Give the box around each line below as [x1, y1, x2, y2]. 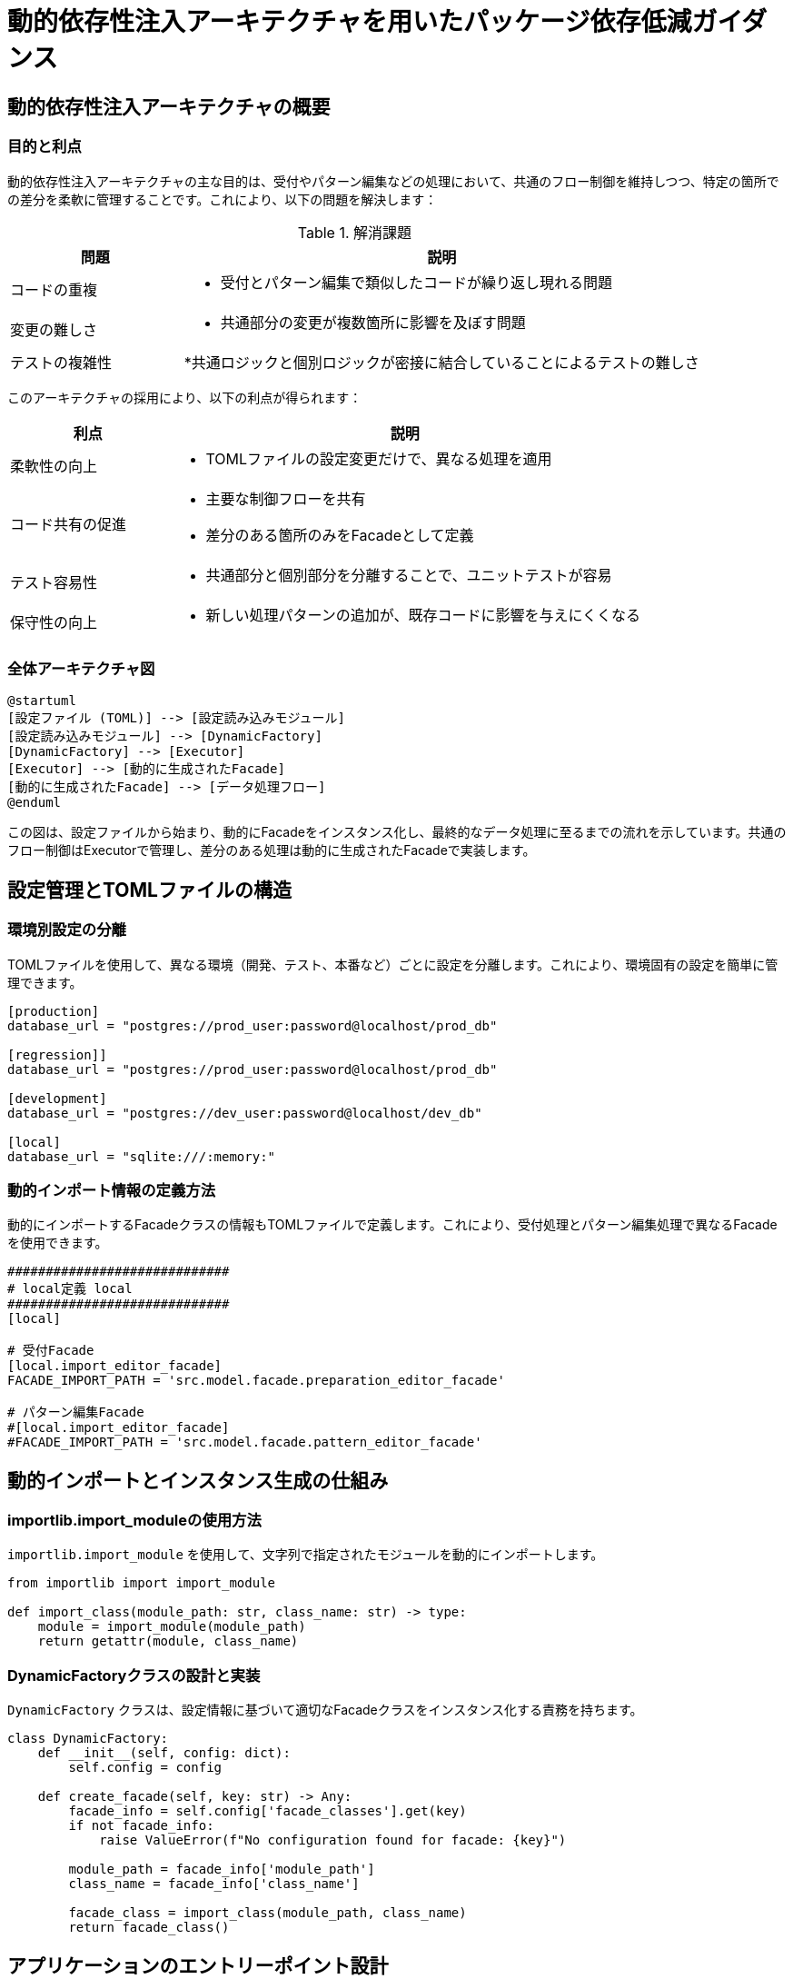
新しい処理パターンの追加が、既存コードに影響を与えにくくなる [205, 605, 641, 624]
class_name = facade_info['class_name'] [68, 1876, 360, 1892]
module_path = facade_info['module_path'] [68, 1862, 375, 1877]
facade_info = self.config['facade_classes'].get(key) [68, 1804, 467, 1819]
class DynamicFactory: [7, 1731, 169, 1746]
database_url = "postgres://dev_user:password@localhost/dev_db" [7, 1105, 482, 1120]
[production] [7, 1003, 100, 1019]
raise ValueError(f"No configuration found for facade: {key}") [99, 1833, 567, 1848]
